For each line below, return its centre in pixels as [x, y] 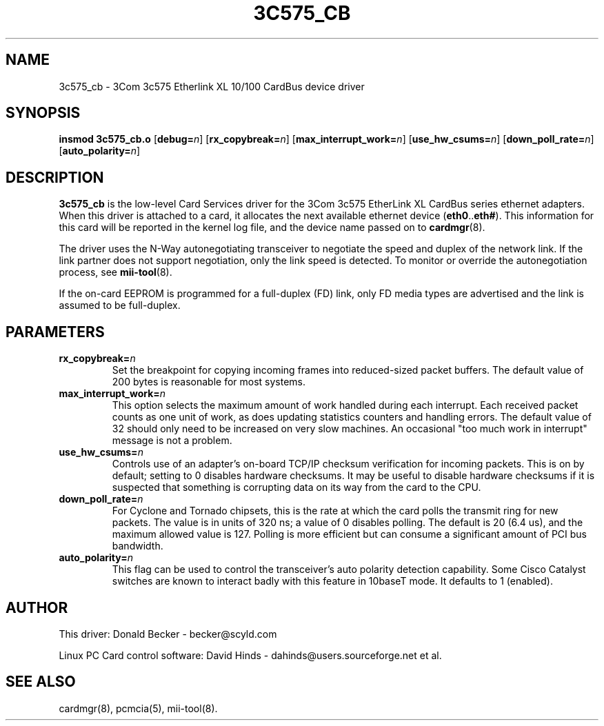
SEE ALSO [41, 682]
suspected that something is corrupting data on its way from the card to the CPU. [296, 487]
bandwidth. [138, 546]
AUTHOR [37, 607]
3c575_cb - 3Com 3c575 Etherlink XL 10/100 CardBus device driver [212, 86]
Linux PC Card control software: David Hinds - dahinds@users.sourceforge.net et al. [250, 655]
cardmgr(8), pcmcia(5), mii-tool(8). [138, 708]
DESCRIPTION [55, 177]
